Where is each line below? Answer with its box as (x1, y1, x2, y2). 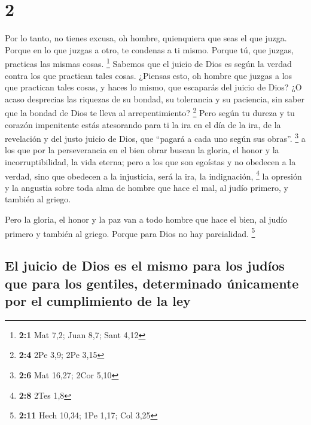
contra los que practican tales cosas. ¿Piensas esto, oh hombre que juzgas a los (5, 69, 292, 81)
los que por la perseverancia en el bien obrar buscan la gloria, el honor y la (5, 144, 279, 156)
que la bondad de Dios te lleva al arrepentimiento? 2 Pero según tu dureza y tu (5, 105, 295, 119)
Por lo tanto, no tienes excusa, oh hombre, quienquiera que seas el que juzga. (5, 32, 287, 44)
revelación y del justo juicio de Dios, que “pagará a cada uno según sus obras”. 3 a (5, 130, 306, 144)
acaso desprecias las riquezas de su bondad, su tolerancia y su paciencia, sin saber (5, 92, 305, 105)
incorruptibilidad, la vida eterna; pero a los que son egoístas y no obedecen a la (5, 156, 296, 168)
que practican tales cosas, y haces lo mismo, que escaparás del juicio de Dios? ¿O (5, 81, 302, 93)
